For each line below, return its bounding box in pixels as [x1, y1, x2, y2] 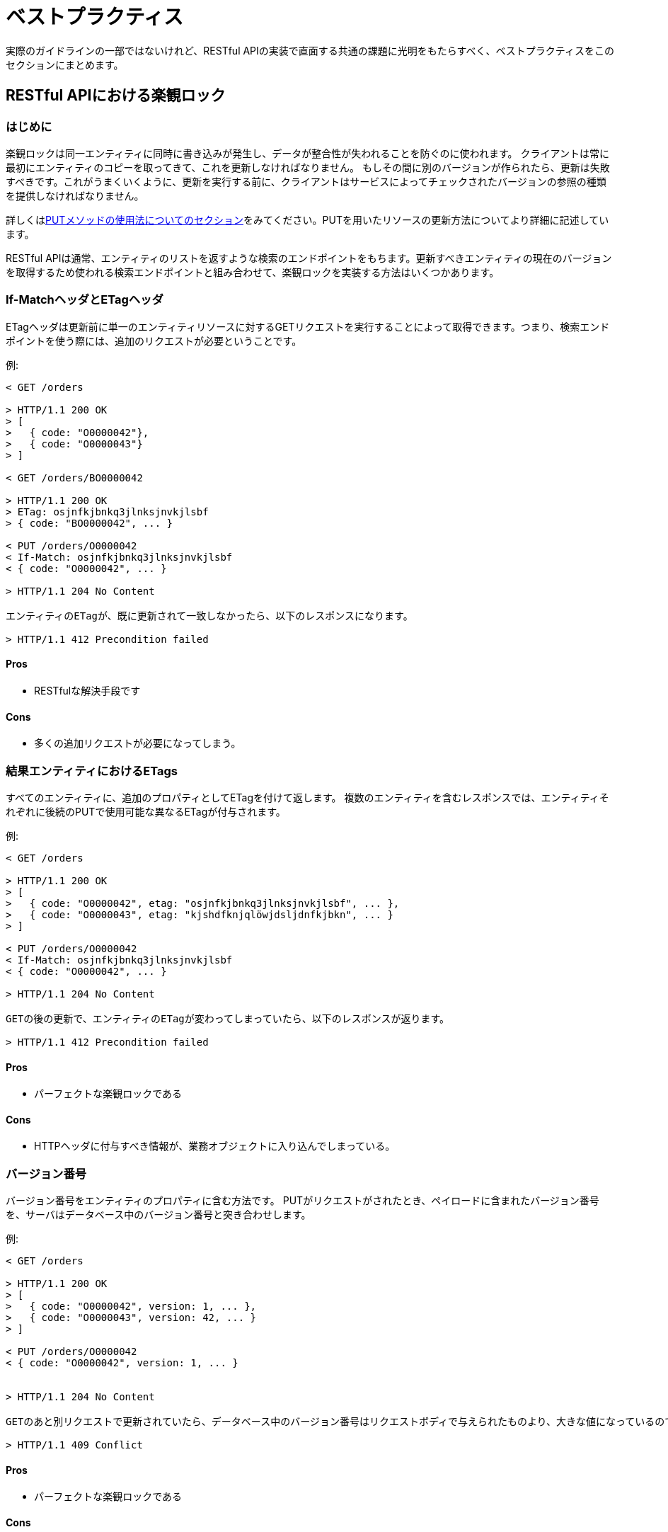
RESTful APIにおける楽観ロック [6, 86, 226, 105]
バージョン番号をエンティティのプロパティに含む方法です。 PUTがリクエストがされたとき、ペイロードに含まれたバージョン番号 [6, 1194, 599, 1207]
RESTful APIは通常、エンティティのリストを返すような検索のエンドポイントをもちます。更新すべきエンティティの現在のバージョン [6, 251, 612, 264]
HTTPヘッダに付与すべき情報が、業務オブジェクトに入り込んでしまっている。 [34, 1140, 396, 1153]
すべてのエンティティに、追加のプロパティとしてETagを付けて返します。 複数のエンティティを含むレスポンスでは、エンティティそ [6, 791, 609, 804]
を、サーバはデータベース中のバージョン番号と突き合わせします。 [6, 1208, 311, 1221]
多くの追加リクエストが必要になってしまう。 [34, 737, 241, 750]
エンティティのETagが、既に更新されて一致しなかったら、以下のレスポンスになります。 [6, 610, 413, 622]
